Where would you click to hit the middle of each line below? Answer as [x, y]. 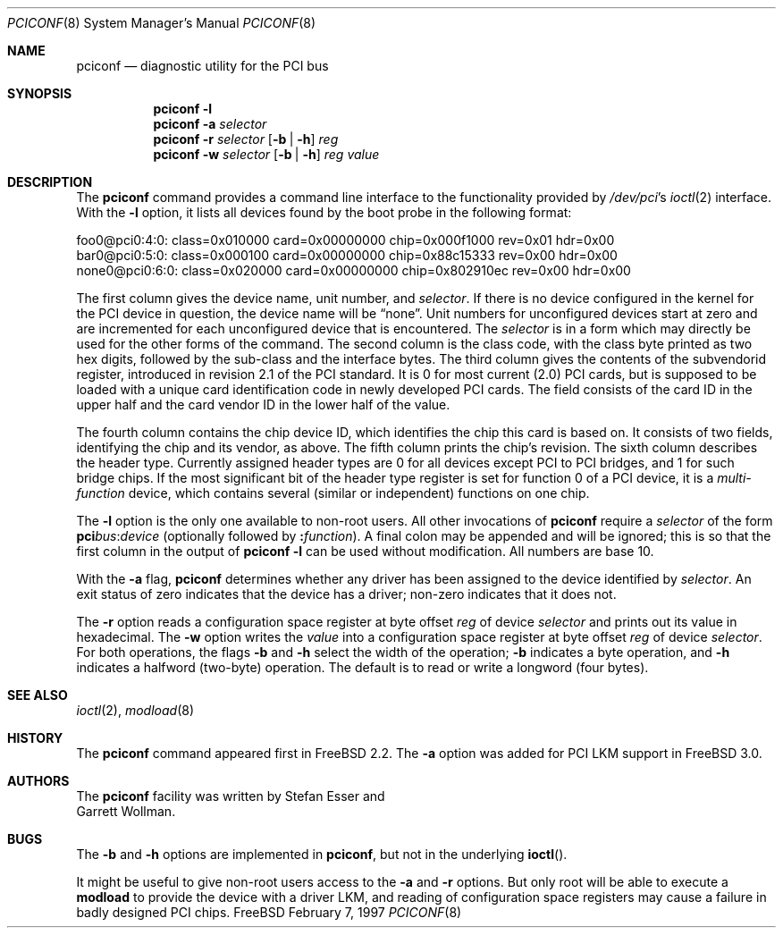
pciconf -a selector [210, 124]
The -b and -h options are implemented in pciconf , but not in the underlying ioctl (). [322, 854]
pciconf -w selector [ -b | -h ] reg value [266, 154]
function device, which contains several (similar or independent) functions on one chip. [333, 493]
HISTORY [35, 738]
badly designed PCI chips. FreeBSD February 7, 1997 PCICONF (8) [269, 912]
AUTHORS [38, 781]
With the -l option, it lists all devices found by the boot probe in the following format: [324, 212]
